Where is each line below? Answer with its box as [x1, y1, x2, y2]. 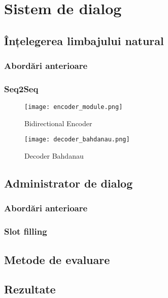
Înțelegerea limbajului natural [4, 32, 164, 48]
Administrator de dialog [4, 175, 133, 191]
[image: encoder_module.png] [24, 103, 123, 111]
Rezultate [4, 281, 56, 297]
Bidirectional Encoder [24, 118, 92, 128]
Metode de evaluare [4, 251, 110, 267]
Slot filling [4, 225, 47, 238]
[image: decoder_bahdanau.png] [24, 136, 130, 143]
